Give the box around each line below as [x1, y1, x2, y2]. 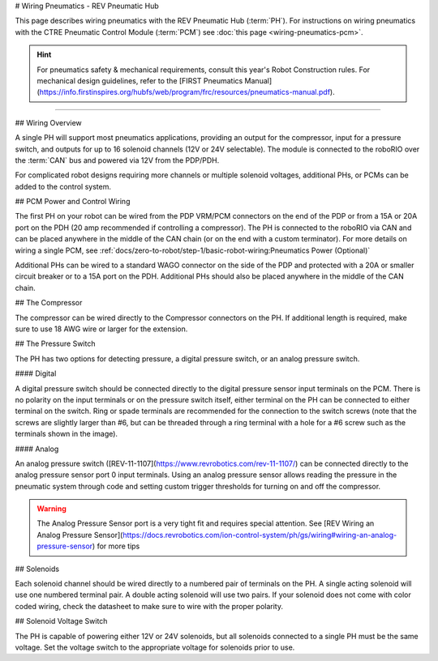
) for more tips [92, 541, 140, 551]
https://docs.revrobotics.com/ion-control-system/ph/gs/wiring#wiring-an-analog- [122, 530, 397, 539]
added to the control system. [15, 181, 111, 191]
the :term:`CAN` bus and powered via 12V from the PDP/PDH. [15, 155, 220, 165]
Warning [36, 504, 67, 514]
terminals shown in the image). [15, 429, 118, 439]
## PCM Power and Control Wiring [15, 197, 131, 207]
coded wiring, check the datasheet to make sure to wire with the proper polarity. [15, 601, 284, 611]
